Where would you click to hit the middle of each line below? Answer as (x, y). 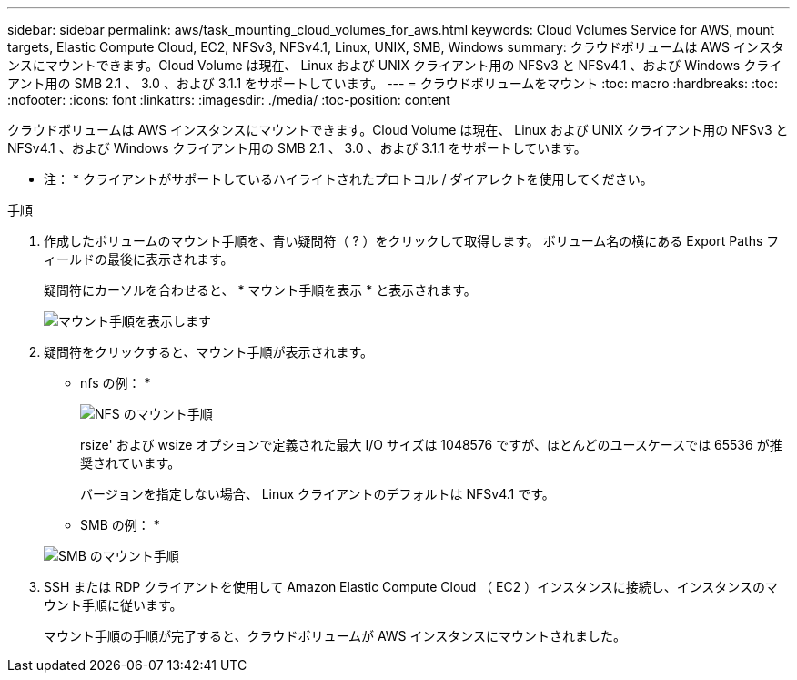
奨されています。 (131, 463)
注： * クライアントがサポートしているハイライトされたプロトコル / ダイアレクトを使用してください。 (348, 179)
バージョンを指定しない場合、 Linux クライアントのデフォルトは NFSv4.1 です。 (318, 494)
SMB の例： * (120, 525)
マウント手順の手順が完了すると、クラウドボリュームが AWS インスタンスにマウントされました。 (335, 636)
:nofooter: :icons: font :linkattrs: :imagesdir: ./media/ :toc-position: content (229, 100)
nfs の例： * (116, 383)
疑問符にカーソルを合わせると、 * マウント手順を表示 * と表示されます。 (260, 290)
